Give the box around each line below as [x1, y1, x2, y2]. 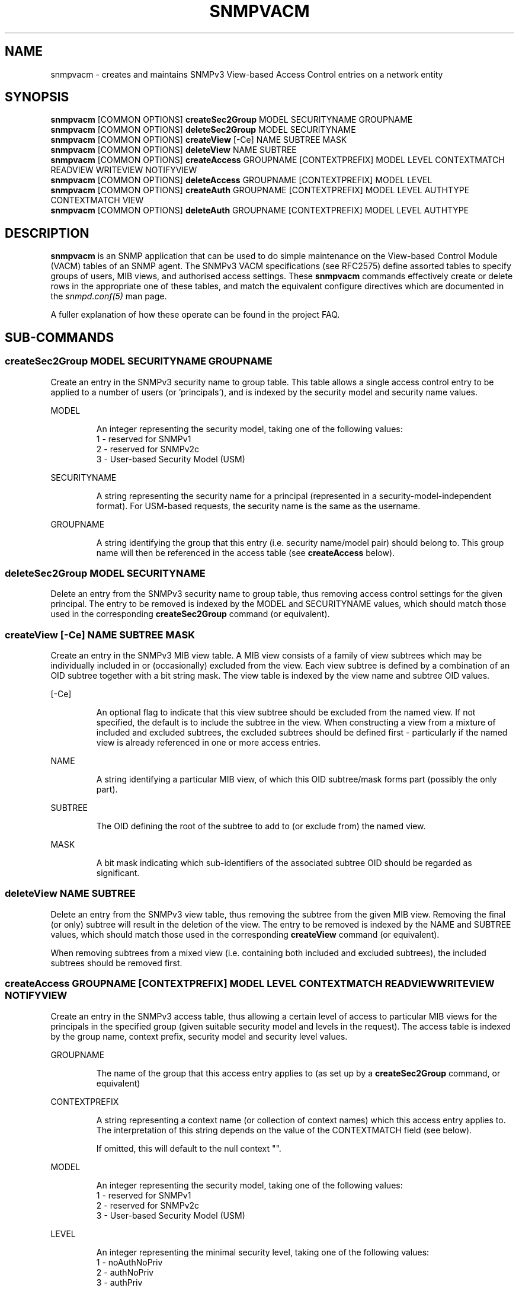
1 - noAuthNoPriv [96, 1257, 163, 1267]
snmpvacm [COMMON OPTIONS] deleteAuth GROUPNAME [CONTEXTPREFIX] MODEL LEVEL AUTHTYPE [50, 205, 469, 216]
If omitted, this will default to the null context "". [96, 1143, 281, 1153]
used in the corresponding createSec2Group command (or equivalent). [50, 609, 330, 619]
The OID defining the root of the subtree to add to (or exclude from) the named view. [96, 821, 426, 831]
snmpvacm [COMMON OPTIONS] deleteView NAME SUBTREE [50, 145, 297, 155]
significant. [96, 868, 140, 878]
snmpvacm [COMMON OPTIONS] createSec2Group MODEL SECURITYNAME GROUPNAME [50, 114, 413, 125]
